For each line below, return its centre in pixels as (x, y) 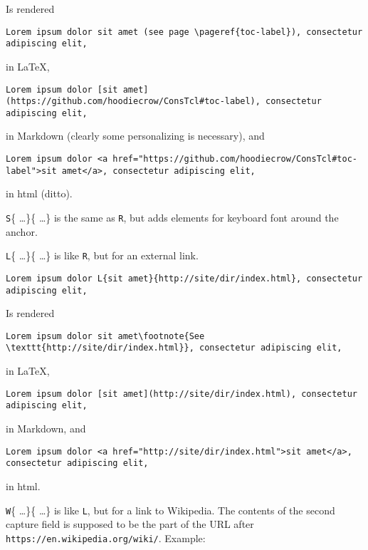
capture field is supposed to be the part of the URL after (130, 524)
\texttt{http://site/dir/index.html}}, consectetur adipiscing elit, (174, 348)
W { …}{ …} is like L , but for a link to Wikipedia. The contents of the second (170, 510)
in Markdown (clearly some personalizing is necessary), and (135, 136)
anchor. (22, 231)
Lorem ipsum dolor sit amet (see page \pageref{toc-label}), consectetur (184, 32)
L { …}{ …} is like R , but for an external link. (102, 255)
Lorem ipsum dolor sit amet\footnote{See (105, 336)
